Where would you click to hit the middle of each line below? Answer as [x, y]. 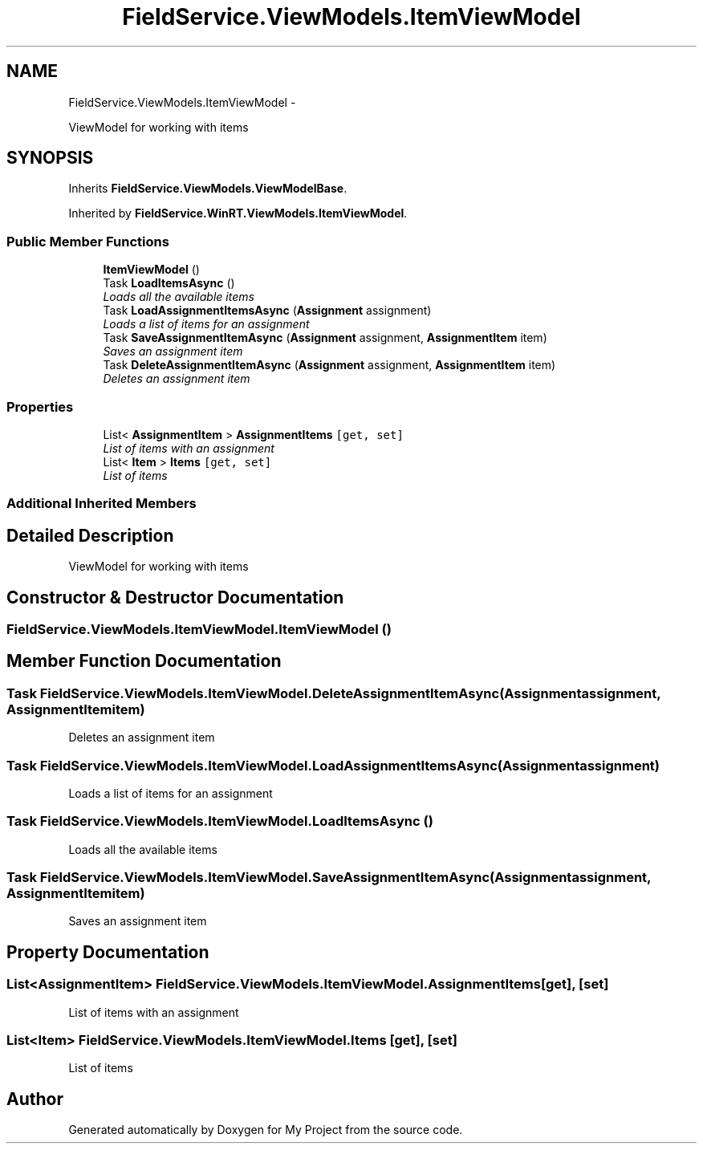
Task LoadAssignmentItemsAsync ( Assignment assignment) [267, 311]
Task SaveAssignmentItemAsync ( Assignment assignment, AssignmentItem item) [325, 338]
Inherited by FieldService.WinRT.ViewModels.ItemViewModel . [238, 213]
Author [35, 1099]
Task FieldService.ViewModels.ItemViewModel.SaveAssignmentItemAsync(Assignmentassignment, [329, 878]
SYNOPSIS [50, 158]
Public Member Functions [88, 241]
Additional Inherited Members [102, 504]
